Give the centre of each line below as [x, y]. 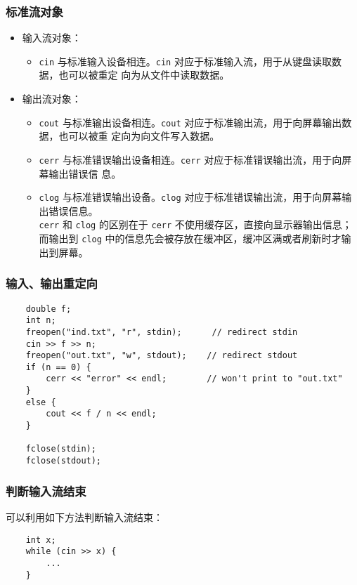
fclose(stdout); [64, 461]
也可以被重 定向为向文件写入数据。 [139, 136]
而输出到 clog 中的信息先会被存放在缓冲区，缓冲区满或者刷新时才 [190, 238]
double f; [48, 309]
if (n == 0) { [58, 367]
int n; [41, 321]
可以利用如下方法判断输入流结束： [84, 517]
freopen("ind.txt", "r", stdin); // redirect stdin [162, 332]
